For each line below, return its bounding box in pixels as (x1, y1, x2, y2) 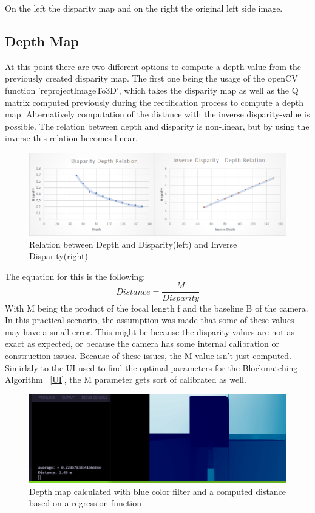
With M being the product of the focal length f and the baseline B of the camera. (5, 301, 308, 314)
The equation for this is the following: (5, 270, 146, 282)
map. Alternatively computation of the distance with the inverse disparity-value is (5, 108, 310, 120)
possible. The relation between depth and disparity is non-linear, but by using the (5, 119, 310, 132)
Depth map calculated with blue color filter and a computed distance (29, 484, 286, 497)
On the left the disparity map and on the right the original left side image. (5, 2, 283, 14)
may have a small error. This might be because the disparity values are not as (5, 325, 294, 338)
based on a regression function (29, 497, 142, 509)
